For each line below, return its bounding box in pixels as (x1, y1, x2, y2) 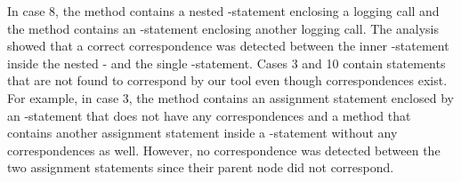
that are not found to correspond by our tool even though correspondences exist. (7, 71, 448, 90)
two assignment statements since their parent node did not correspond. (7, 158, 394, 177)
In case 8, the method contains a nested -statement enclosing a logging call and (7, 2, 440, 20)
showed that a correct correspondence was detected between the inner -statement (7, 36, 449, 55)
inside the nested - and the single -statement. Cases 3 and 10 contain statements (7, 53, 446, 72)
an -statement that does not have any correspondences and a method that (7, 106, 411, 124)
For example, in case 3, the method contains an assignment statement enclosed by (7, 88, 454, 107)
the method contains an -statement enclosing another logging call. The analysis (7, 19, 439, 37)
